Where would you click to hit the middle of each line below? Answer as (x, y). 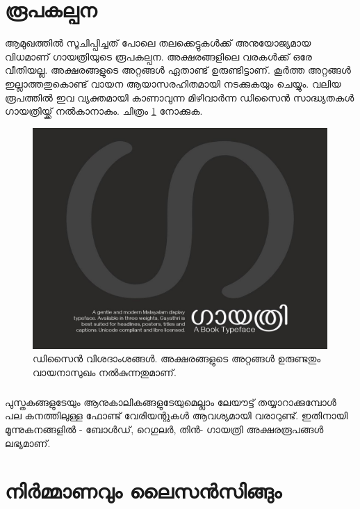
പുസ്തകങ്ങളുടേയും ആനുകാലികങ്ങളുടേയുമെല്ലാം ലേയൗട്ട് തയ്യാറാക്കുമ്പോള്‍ (171, 402)
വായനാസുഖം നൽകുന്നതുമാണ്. (105, 372)
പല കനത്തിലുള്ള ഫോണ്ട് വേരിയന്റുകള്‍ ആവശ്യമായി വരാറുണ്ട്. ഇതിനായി (177, 415)
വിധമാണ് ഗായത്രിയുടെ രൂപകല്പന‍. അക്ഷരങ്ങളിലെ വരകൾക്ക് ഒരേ (158, 56)
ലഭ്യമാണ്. (28, 443)
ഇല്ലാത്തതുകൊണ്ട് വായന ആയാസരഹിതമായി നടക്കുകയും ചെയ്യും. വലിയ (173, 83)
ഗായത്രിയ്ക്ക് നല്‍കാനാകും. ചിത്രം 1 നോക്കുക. (104, 111)
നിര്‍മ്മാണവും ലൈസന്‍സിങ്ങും (144, 491)
